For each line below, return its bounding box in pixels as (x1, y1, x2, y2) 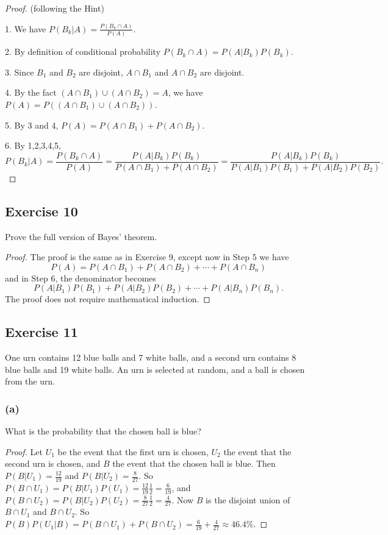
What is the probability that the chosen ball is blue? (5, 425, 201, 438)
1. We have (5, 22, 46, 35)
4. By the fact (5, 86, 57, 99)
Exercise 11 (5, 322, 78, 341)
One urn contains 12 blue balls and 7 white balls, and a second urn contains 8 (5, 351, 296, 364)
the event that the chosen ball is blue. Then (112, 457, 276, 470)
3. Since (5, 65, 34, 78)
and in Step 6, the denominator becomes (5, 271, 156, 284)
